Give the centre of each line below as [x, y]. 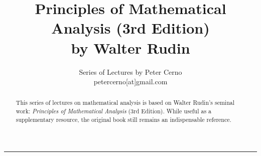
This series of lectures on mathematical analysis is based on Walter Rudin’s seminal [125, 103]
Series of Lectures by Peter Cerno [130, 71]
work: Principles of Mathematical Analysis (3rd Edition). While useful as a [113, 111]
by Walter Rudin [130, 47]
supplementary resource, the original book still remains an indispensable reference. [123, 119]
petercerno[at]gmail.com [130, 82]
